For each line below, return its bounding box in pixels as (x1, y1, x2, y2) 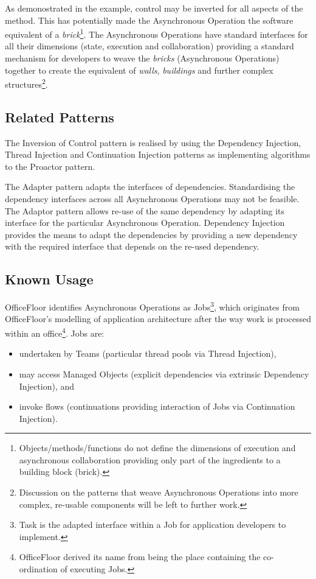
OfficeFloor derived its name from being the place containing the (19, 550, 261, 563)
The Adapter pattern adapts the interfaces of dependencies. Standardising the (5, 180, 295, 193)
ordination (19, 563, 58, 575)
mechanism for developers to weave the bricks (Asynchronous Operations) (5, 52, 280, 65)
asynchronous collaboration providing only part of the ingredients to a (19, 453, 281, 466)
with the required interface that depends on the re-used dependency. (5, 240, 259, 253)
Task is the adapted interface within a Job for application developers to (19, 518, 286, 531)
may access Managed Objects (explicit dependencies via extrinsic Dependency (19, 367, 309, 380)
